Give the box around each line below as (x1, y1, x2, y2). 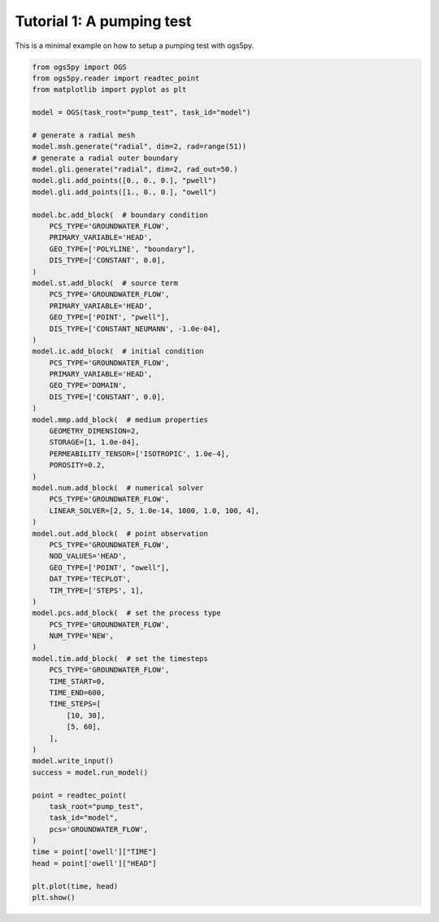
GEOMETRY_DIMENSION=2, (49, 427, 140, 436)
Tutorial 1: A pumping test (15, 12, 192, 30)
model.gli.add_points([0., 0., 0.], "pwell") (32, 176, 217, 185)
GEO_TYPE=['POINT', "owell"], (49, 563, 170, 572)
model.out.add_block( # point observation (32, 528, 209, 538)
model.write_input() (32, 756, 114, 766)
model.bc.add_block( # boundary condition (32, 210, 209, 220)
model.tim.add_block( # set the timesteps (32, 654, 209, 663)
